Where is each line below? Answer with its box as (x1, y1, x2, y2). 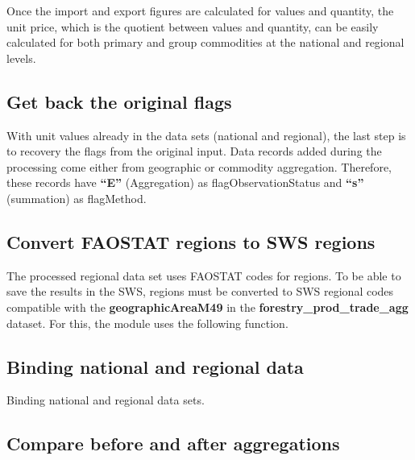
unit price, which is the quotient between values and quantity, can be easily (6, 18, 379, 35)
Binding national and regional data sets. (6, 392, 205, 408)
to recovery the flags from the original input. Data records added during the (6, 143, 382, 160)
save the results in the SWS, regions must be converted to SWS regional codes (6, 283, 394, 300)
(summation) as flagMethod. (6, 189, 147, 206)
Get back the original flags (6, 89, 232, 114)
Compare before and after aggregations (6, 431, 340, 456)
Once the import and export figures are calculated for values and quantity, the (6, 2, 394, 19)
